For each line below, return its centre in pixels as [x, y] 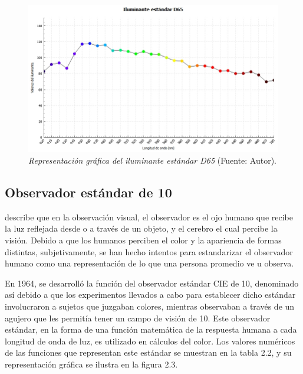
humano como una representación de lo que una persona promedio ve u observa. [149, 263]
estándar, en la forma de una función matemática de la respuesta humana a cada [151, 329]
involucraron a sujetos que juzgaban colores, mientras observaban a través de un [150, 306]
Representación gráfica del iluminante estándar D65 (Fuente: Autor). [153, 160]
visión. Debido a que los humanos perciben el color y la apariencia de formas [143, 240]
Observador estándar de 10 [88, 192]
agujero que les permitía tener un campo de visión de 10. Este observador [138, 318]
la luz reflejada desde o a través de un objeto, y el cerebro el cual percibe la [141, 228]
